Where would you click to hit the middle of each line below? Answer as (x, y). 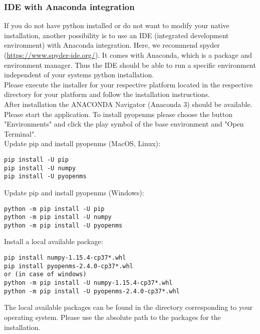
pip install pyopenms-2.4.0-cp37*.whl (69, 266)
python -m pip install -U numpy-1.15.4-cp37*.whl (88, 283)
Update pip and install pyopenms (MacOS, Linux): (82, 143)
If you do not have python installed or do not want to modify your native (117, 25)
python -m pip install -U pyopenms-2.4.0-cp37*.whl (92, 291)
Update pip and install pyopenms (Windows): (74, 192)
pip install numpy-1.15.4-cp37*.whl (65, 258)
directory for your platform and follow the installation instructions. (107, 94)
